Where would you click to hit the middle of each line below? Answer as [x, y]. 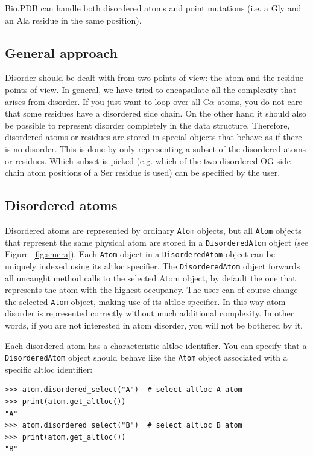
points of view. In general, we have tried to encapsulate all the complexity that [151, 89]
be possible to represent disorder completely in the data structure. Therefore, [147, 125]
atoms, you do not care [260, 101]
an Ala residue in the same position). [73, 20]
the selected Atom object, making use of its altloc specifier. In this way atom [145, 301]
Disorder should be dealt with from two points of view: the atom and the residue [154, 78]
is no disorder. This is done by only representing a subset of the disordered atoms [156, 148]
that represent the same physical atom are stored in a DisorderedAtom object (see [157, 242]
